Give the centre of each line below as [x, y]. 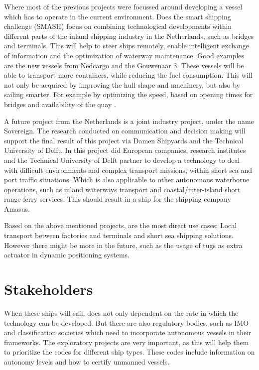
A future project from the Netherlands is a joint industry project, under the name [129, 121]
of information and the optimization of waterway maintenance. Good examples [124, 55]
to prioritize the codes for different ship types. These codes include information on [129, 352]
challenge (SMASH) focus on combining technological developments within [118, 26]
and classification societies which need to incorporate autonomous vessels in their [128, 332]
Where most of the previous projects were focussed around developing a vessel [123, 6]
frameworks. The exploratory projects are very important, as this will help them [127, 342]
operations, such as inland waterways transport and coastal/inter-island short [122, 189]
